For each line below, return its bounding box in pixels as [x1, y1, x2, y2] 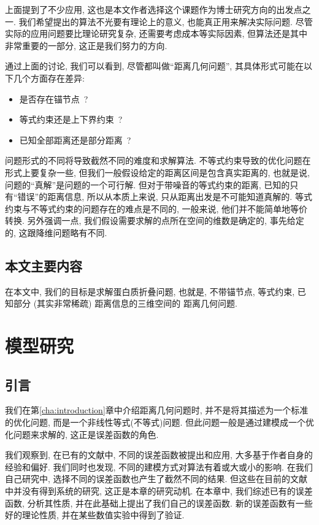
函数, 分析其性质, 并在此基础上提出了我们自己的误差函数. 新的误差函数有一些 [5, 496, 313, 509]
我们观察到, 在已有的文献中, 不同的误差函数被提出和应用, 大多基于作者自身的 [5, 448, 313, 461]
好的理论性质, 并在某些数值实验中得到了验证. [5, 508, 185, 521]
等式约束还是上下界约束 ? [19, 113, 123, 126]
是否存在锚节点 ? [19, 92, 88, 105]
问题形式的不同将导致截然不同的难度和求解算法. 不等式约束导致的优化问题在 [5, 154, 311, 167]
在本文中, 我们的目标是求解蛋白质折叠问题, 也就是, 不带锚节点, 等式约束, [5, 285, 295, 297]
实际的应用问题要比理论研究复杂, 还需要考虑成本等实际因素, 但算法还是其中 [5, 27, 308, 40]
